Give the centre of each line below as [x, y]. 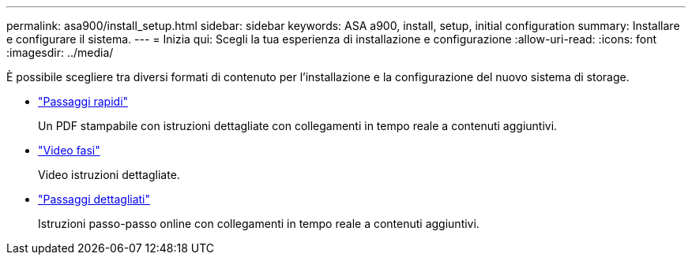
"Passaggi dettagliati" [94, 199]
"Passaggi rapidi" [83, 101]
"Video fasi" [69, 150]
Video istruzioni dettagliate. [109, 175]
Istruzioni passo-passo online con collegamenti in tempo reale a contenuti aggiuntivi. [259, 224]
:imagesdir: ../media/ [60, 52]
